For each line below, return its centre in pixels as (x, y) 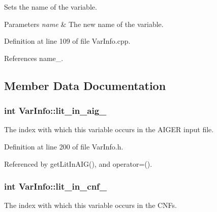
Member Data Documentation (85, 85)
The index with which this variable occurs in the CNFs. (91, 205)
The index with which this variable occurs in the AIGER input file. (109, 129)
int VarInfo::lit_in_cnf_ (56, 186)
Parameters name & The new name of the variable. (84, 24)
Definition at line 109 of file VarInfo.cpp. (67, 41)
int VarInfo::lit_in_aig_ (55, 111)
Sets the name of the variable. (51, 7)
